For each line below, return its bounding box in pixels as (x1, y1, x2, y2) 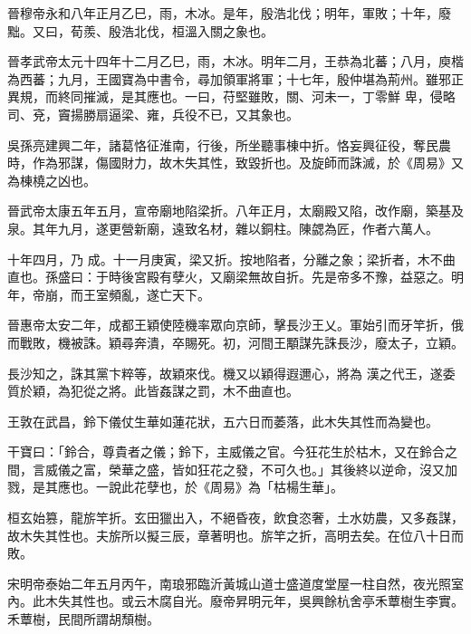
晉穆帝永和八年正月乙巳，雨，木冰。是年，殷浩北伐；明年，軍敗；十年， (7, 4, 438, 22)
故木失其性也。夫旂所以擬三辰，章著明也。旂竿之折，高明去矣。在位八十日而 (7, 525, 464, 544)
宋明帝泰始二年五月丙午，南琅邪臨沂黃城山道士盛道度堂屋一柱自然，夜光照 (7, 573, 451, 592)
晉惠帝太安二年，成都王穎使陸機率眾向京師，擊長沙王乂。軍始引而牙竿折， (7, 315, 451, 334)
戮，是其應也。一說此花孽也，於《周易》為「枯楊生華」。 (7, 477, 343, 496)
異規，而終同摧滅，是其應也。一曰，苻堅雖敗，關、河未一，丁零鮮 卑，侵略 (7, 87, 456, 106)
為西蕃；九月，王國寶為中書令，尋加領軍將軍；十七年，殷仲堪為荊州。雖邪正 (7, 69, 464, 88)
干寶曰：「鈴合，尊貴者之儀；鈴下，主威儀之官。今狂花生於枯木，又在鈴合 (7, 442, 445, 461)
